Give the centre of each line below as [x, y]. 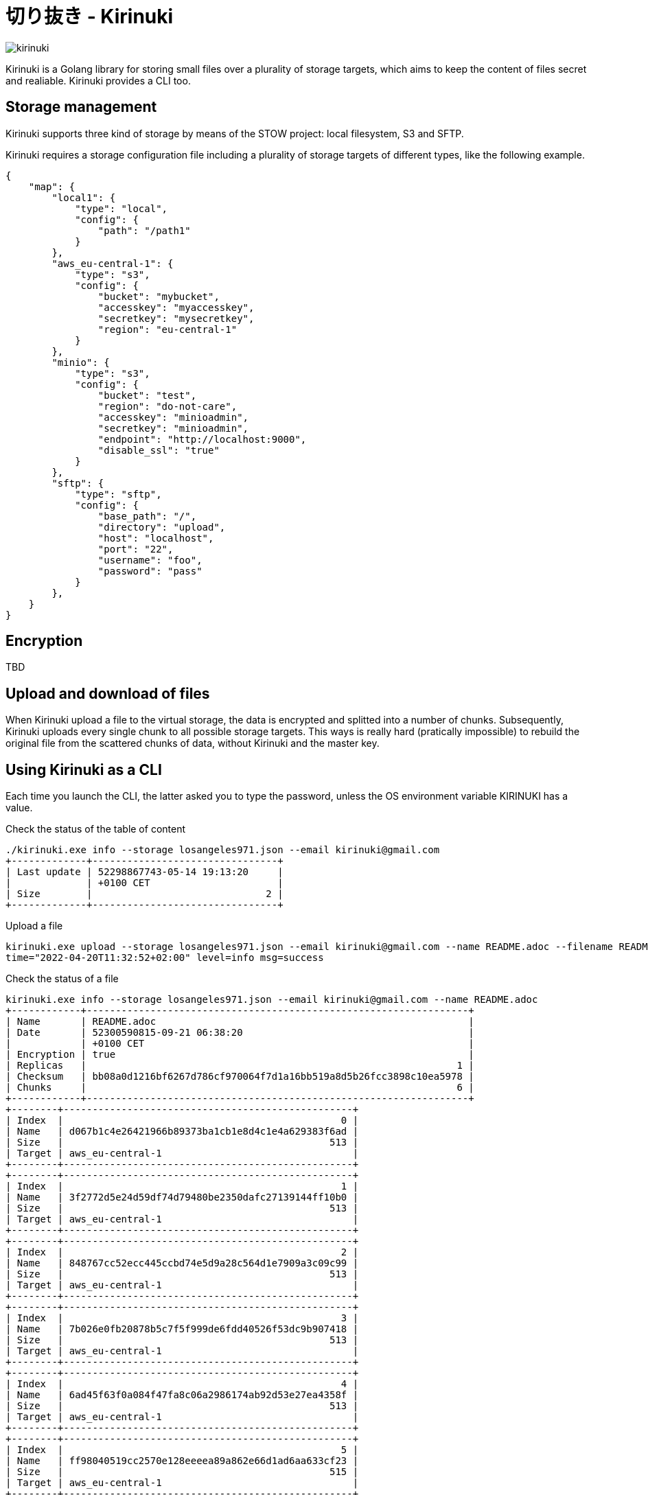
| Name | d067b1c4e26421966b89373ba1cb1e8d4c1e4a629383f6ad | [182, 1132]
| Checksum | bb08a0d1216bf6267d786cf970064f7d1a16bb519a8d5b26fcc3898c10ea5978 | [240, 1077]
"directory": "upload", [162, 527]
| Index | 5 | [182, 1450]
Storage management [81, 107]
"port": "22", [136, 549]
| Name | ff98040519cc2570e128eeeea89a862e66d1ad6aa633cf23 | [182, 1461]
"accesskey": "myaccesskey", [176, 307]
